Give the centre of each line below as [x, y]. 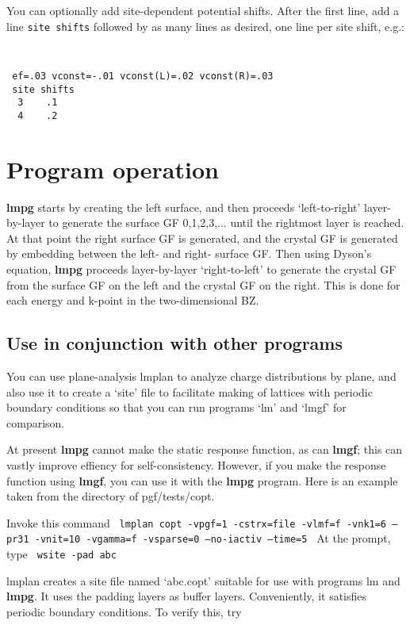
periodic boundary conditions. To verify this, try [124, 611]
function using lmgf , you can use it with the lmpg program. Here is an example [202, 480]
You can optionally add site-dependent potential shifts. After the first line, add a [203, 10]
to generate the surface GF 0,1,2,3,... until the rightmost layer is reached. [226, 222]
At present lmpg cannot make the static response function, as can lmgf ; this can [205, 449]
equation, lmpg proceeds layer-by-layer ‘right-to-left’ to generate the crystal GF [201, 269]
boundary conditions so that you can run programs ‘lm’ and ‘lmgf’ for [176, 407]
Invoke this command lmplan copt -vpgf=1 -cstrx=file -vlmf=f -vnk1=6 [197, 522]
